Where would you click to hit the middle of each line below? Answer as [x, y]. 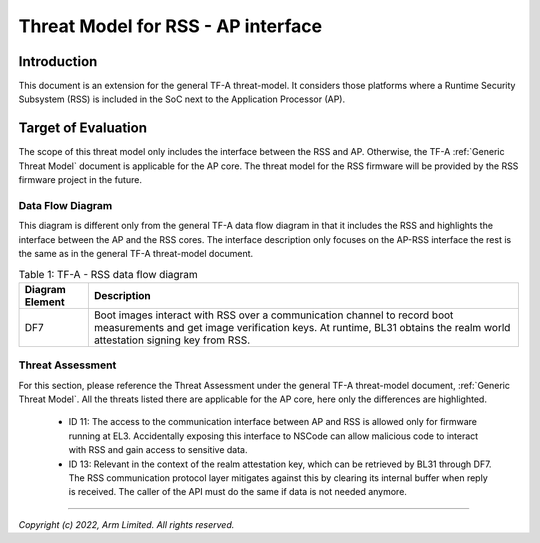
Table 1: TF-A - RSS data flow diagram [108, 274]
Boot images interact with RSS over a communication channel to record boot [273, 315]
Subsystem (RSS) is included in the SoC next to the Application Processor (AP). [182, 99]
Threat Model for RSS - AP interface [170, 26]
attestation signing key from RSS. [172, 340]
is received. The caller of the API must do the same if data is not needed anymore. [237, 492]
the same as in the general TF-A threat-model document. [136, 254]
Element [44, 302]
